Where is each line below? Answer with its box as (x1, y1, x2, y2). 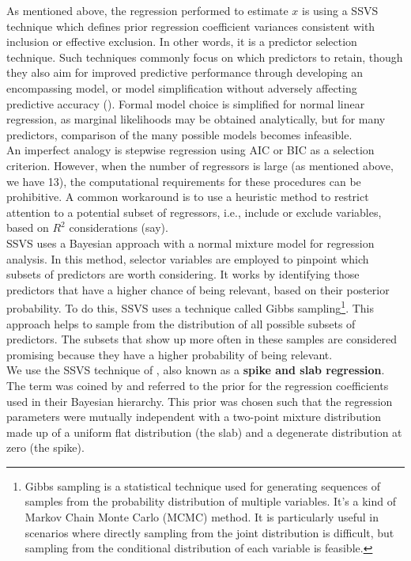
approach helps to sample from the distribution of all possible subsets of (6, 315, 356, 332)
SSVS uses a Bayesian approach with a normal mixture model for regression (6, 234, 375, 251)
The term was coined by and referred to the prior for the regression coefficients (6, 377, 389, 393)
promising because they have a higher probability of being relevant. (6, 346, 333, 362)
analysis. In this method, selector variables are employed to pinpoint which (6, 250, 369, 267)
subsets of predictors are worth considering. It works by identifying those (6, 266, 360, 282)
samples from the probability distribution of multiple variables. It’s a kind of (25, 493, 397, 510)
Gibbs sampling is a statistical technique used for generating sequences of (25, 477, 380, 494)
